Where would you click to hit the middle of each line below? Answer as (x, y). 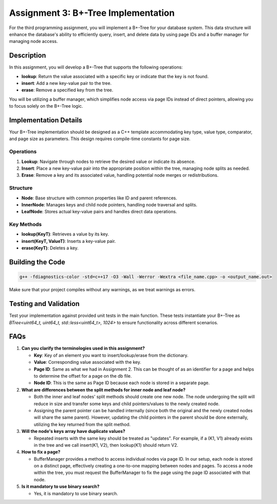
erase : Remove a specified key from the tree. (67, 90)
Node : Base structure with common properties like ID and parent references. (99, 198)
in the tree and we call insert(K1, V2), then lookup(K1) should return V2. (106, 445)
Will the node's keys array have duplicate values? (73, 431)
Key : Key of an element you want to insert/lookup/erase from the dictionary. (111, 355)
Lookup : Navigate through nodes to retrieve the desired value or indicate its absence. (109, 161)
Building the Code (37, 262)
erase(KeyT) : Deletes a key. (50, 248)
